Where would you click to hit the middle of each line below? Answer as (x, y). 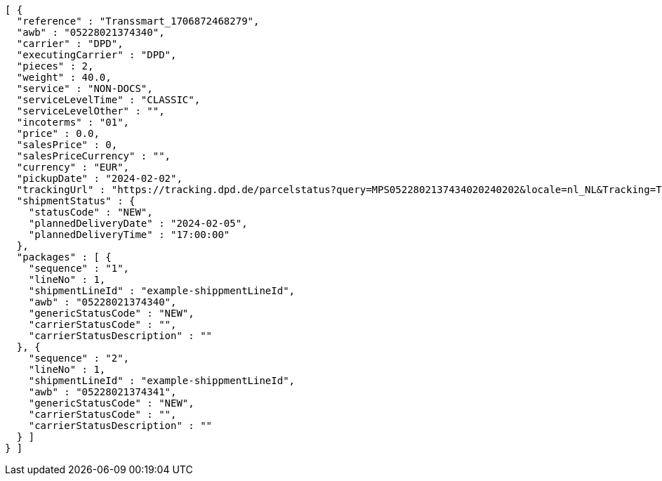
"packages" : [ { (64, 257)
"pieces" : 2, (55, 66)
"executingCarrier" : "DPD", (97, 55)
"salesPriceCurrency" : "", (94, 156)
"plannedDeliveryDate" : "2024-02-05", (138, 223)
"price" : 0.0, (58, 133)
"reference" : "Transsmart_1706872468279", (138, 21)
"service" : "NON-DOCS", (85, 88)
